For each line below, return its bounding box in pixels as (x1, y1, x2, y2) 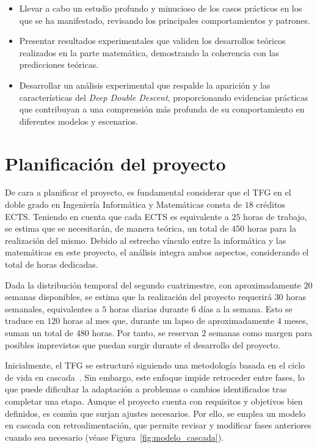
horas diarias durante (109, 302, 189, 315)
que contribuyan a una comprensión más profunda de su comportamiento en (19, 103, 305, 116)
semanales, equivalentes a (5, 302, 100, 315)
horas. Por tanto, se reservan (92, 326, 199, 339)
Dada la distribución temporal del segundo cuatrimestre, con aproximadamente (5, 278, 301, 291)
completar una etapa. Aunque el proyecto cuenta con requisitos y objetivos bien (5, 394, 303, 407)
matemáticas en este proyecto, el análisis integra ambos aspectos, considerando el (5, 246, 309, 259)
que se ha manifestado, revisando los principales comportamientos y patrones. (19, 13, 310, 26)
